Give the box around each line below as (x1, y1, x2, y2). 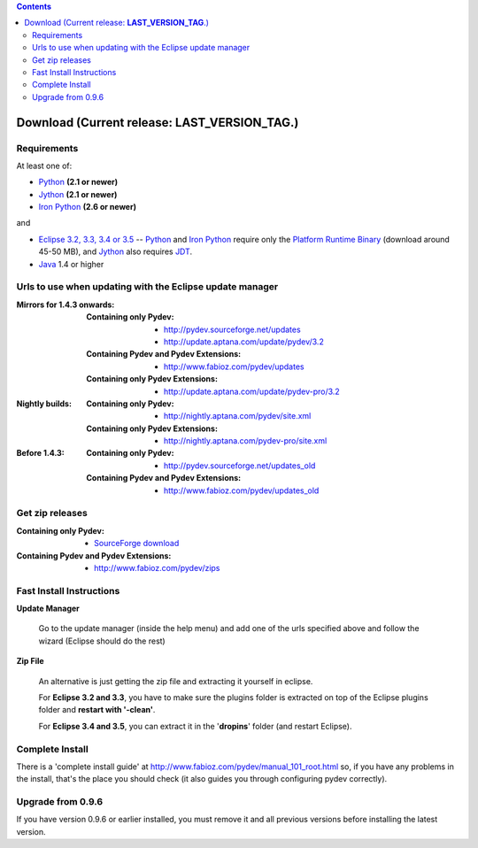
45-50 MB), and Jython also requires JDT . (38, 246, 193, 257)
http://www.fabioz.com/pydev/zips (94, 562, 220, 573)
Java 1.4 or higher (38, 258, 104, 269)
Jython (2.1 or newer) (38, 189, 118, 199)
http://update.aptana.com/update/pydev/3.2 (164, 336, 325, 347)
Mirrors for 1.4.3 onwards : (16, 299, 115, 310)
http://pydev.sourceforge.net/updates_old (164, 460, 316, 471)
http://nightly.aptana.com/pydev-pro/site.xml (164, 436, 328, 446)
